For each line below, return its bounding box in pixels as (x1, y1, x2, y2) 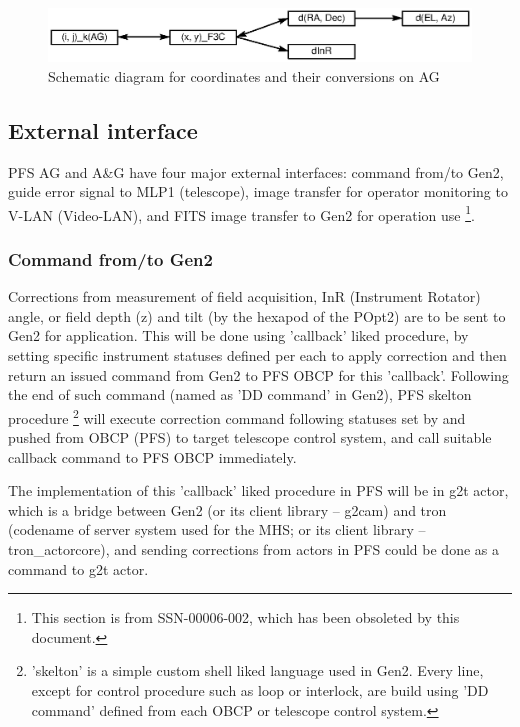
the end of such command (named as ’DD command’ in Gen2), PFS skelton (8, 384, 472, 405)
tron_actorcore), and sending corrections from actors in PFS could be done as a (8, 539, 499, 560)
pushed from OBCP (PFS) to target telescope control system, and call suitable (8, 427, 492, 448)
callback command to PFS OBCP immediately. (8, 446, 297, 467)
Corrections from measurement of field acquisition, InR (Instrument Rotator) (8, 286, 481, 307)
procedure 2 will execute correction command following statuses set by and (8, 404, 466, 428)
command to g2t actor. (8, 558, 149, 579)
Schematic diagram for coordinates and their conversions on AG (48, 65, 440, 86)
